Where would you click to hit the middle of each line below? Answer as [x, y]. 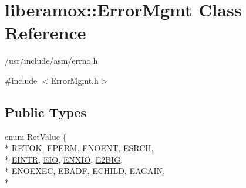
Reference [46, 33]
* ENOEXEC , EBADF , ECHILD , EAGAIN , [85, 171]
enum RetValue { [36, 136]
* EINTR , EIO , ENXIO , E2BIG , [64, 159]
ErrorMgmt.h [75, 80]
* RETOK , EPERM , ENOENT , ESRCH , [79, 148]
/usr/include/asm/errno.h [51, 61]
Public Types [46, 112]
